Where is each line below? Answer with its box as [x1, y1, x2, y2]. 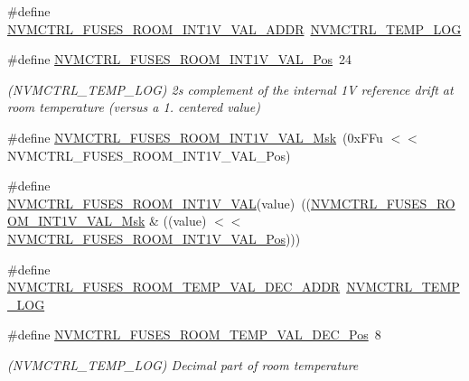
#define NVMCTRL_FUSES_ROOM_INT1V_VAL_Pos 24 [7, 50, 352, 69]
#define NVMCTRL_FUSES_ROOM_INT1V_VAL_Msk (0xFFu [7, 127, 383, 146]
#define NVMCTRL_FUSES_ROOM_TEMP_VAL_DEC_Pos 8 [7, 325, 381, 344]
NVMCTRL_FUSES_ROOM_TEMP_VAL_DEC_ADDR [7, 277, 341, 296]
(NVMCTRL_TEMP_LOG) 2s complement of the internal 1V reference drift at [7, 79, 454, 98]
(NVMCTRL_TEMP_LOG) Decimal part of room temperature [7, 355, 359, 374]
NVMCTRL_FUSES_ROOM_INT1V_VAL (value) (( [7, 193, 312, 212]
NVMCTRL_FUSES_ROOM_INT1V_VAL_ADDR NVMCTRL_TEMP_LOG [7, 19, 462, 38]
